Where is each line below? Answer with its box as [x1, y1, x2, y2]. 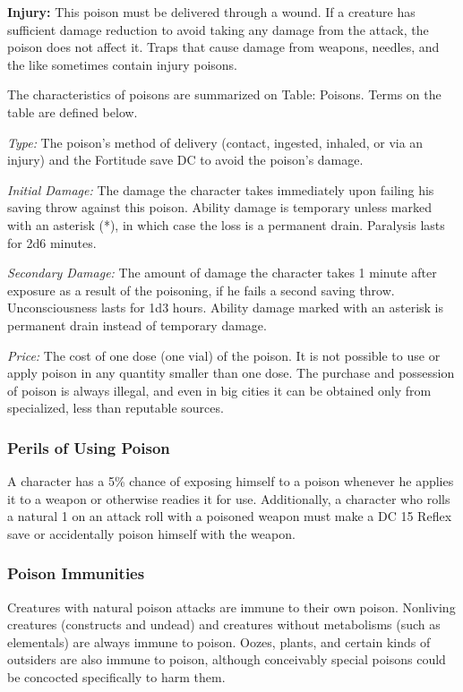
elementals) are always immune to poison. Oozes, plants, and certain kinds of [7, 632, 431, 651]
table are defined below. [7, 102, 138, 121]
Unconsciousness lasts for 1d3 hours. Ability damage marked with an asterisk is [7, 298, 444, 317]
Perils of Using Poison [7, 436, 170, 458]
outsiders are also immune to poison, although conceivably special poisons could [7, 650, 446, 669]
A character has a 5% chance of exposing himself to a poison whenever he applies [7, 472, 454, 491]
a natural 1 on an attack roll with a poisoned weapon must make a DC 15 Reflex [7, 507, 452, 525]
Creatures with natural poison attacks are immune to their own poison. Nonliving [7, 597, 456, 616]
